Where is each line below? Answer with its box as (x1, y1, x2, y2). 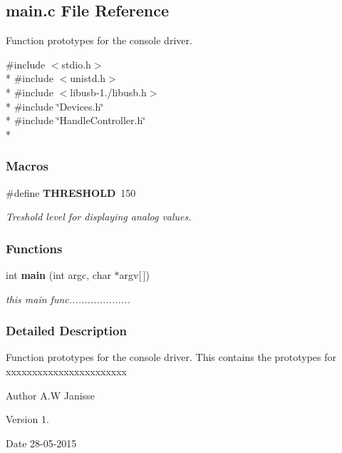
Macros (6, 157, 48, 175)
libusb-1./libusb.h (70, 84, 147, 99)
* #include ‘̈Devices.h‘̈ (6, 98, 104, 113)
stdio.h (61, 56, 91, 71)
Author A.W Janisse (6, 387, 95, 402)
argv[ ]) (119, 267, 150, 282)
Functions (6, 239, 63, 257)
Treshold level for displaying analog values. (6, 209, 192, 224)
